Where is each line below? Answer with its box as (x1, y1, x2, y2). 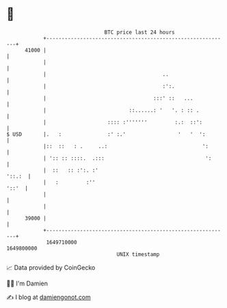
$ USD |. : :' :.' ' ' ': (6, 130, 206, 138)
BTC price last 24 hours (104, 29, 175, 36)
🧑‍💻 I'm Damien (6, 279, 49, 287)
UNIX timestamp (116, 250, 160, 258)
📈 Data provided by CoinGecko (6, 263, 96, 272)
